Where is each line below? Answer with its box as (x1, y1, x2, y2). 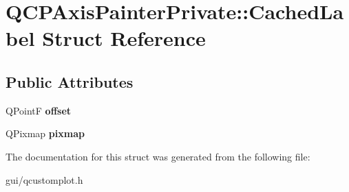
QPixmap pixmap (6, 126, 85, 141)
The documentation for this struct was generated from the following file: (6, 149, 310, 163)
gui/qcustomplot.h (6, 172, 83, 187)
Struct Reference (42, 24, 206, 52)
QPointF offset (6, 103, 72, 117)
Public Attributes (6, 71, 134, 92)
